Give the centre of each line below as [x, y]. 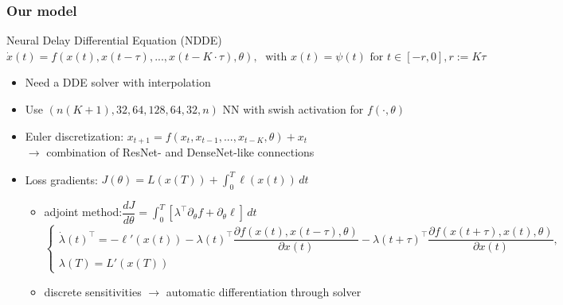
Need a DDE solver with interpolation [118, 82]
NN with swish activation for [293, 109]
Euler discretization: [74, 135]
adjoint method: [83, 212]
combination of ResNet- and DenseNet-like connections [180, 152]
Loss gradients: [61, 179]
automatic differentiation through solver [264, 291]
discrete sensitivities [93, 291]
